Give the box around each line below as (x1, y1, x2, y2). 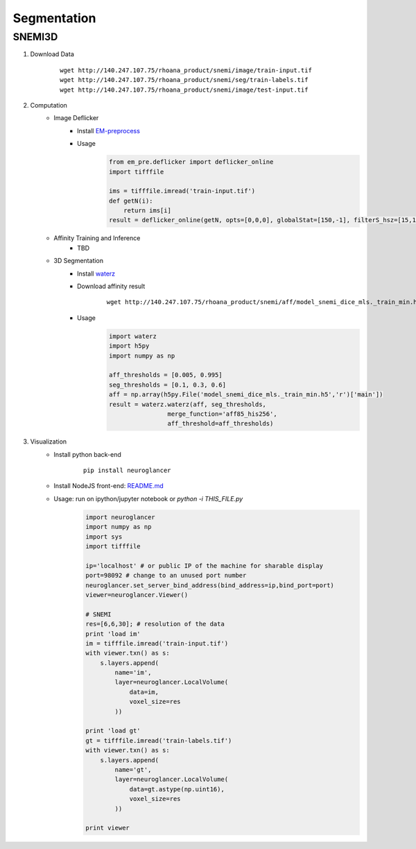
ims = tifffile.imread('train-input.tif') (108, 187, 256, 195)
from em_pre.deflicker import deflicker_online (108, 158, 274, 166)
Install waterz (77, 269, 116, 278)
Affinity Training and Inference (53, 234, 141, 242)
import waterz (108, 332, 157, 340)
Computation (30, 101, 67, 109)
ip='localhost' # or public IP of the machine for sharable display (85, 562, 324, 569)
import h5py (108, 342, 150, 350)
